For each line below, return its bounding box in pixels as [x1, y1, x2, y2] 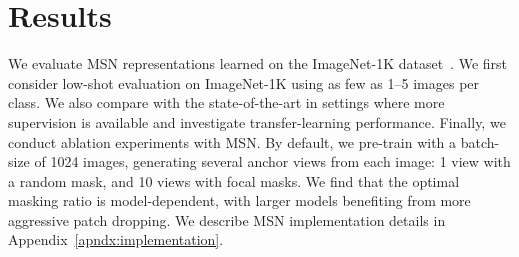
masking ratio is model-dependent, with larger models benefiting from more [8, 190, 471, 211]
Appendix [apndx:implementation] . [8, 229, 224, 250]
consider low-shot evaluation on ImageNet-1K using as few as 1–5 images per [8, 72, 480, 93]
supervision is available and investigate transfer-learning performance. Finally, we [8, 111, 506, 132]
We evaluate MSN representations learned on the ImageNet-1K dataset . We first [8, 53, 507, 74]
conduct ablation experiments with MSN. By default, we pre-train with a [8, 131, 457, 152]
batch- [460, 131, 500, 152]
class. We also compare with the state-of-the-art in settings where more [8, 92, 445, 113]
